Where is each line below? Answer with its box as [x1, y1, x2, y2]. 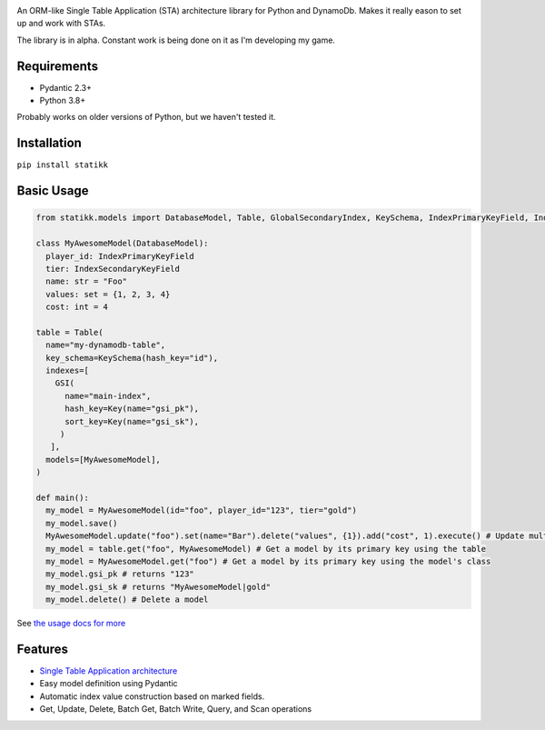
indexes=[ [45, 365, 90, 376]
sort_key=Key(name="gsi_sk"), [64, 416, 200, 426]
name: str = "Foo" [45, 276, 127, 286]
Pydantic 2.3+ [39, 82, 93, 93]
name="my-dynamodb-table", [45, 340, 166, 350]
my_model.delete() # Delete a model [45, 595, 209, 605]
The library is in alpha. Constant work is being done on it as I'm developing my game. [16, 35, 336, 45]
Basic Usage [16, 183, 89, 199]
